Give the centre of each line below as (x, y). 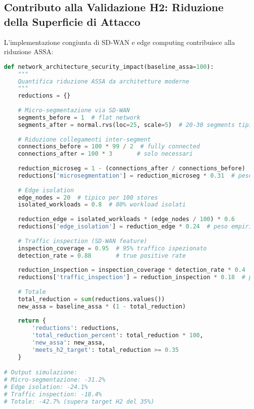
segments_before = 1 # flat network (79, 117)
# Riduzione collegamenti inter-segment (84, 139)
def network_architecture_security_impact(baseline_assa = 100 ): (109, 67)
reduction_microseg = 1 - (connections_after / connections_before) (132, 169)
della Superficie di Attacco (72, 21)
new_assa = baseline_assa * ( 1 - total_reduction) (102, 306)
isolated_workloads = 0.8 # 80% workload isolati (102, 205)
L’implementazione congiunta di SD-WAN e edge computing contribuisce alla (120, 42)
